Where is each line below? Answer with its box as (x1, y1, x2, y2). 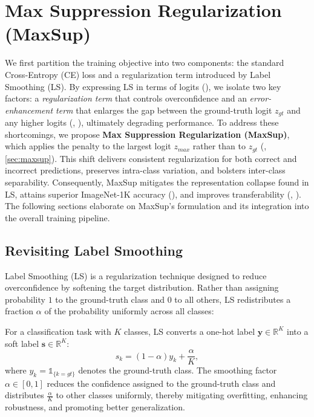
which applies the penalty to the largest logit (5, 140, 171, 152)
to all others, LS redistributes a (174, 293, 291, 305)
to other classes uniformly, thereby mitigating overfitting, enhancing (56, 389, 308, 401)
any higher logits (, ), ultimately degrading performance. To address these (5, 116, 279, 129)
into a (287, 325, 309, 337)
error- (249, 92, 272, 105)
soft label (5, 337, 39, 349)
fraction (5, 305, 34, 317)
